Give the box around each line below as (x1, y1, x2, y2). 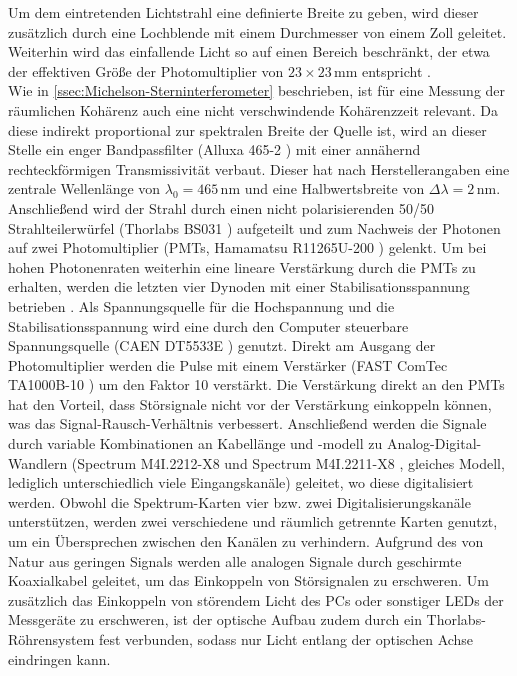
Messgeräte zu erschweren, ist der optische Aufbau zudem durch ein (8, 609, 422, 630)
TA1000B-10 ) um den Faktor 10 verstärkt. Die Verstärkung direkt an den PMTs (8, 374, 505, 395)
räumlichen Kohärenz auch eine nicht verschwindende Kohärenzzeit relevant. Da (8, 99, 499, 120)
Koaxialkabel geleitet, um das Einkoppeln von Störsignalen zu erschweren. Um (8, 570, 489, 591)
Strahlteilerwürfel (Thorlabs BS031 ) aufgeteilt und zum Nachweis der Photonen (8, 217, 501, 238)
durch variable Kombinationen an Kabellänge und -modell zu (8, 433, 383, 454)
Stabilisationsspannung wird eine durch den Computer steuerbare (8, 315, 409, 336)
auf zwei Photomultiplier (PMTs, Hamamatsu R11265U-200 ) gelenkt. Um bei (8, 237, 487, 258)
